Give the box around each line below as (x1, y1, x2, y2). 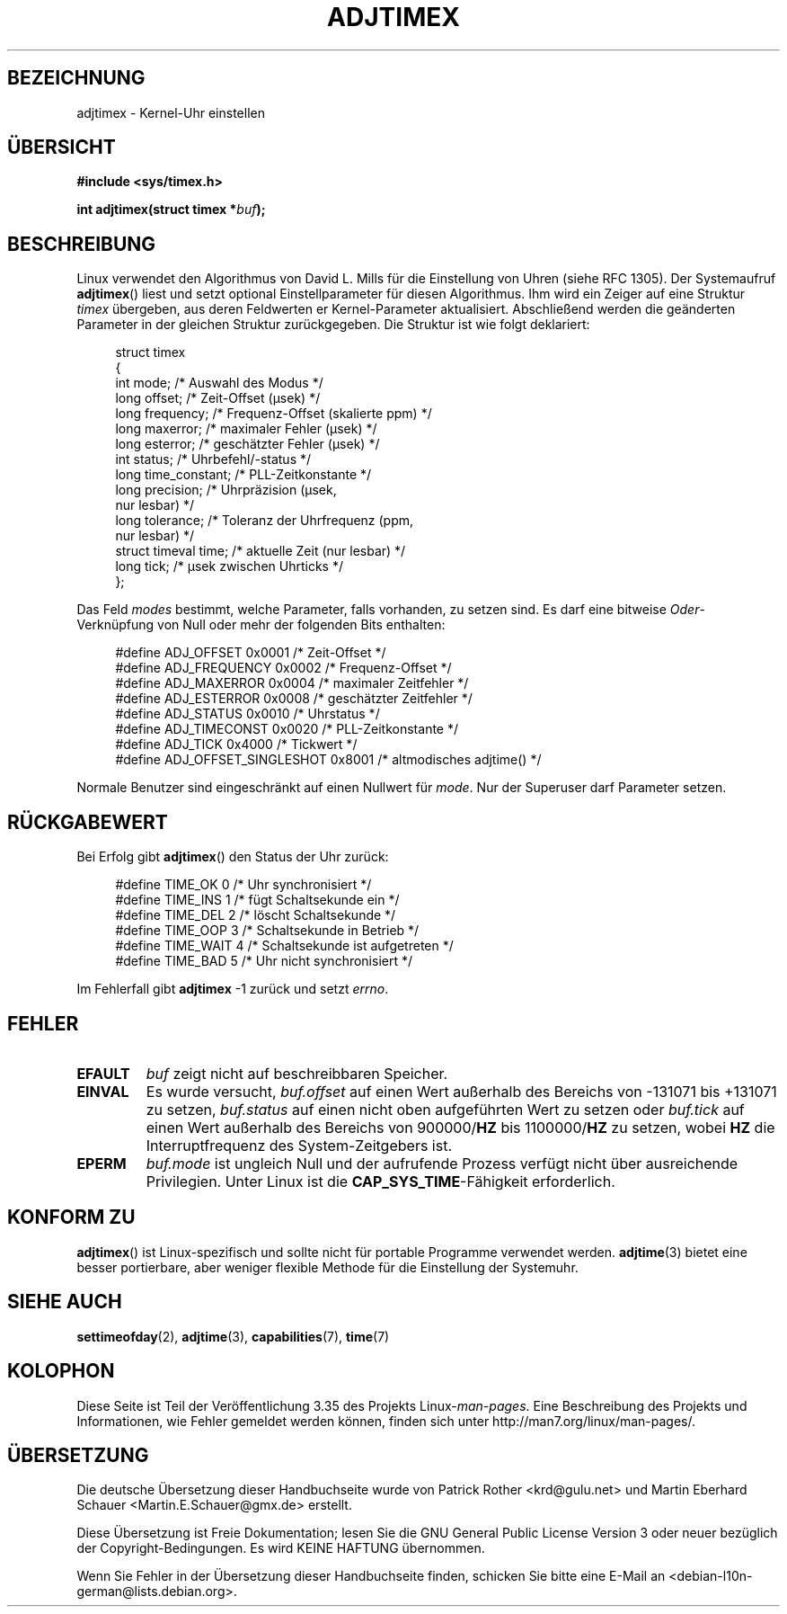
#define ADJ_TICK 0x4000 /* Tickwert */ (115, 736, 358, 753)
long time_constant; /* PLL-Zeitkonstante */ (115, 467, 372, 483)
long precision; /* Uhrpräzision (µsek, (115, 482, 337, 498)
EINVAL (76, 1082, 129, 1101)
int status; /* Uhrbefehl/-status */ (115, 451, 312, 468)
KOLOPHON (7, 1360, 115, 1383)
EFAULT (76, 1064, 130, 1083)
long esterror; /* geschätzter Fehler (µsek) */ (115, 436, 380, 452)
